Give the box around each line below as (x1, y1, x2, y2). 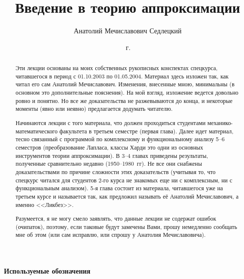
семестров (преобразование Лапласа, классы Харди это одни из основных (15, 143, 203, 151)
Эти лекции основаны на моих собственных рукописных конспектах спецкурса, (15, 64, 218, 72)
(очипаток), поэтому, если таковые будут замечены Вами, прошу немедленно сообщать (15, 222, 237, 230)
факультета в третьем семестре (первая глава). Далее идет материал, (59, 127, 234, 135)
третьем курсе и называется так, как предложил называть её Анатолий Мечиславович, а (15, 192, 239, 200)
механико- (207, 118, 233, 127)
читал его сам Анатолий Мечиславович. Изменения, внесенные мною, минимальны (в (15, 80, 235, 88)
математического (15, 127, 58, 135)
